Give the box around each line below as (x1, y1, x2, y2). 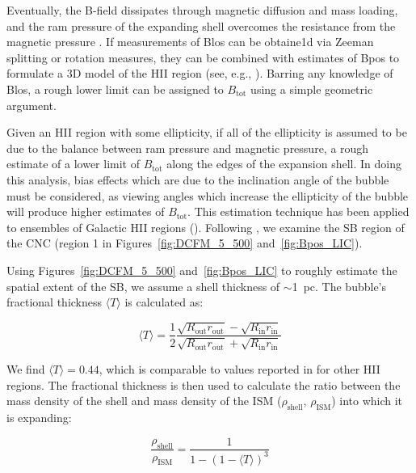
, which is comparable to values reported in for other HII (99, 360, 380, 377)
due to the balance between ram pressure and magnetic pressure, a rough (6, 139, 369, 156)
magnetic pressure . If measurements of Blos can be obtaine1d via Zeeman (6, 33, 374, 50)
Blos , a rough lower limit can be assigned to (6, 80, 224, 97)
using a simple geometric (250, 80, 373, 97)
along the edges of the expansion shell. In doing (166, 155, 401, 172)
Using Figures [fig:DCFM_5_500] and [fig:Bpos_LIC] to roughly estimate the (6, 261, 397, 278)
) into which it (331, 392, 403, 409)
